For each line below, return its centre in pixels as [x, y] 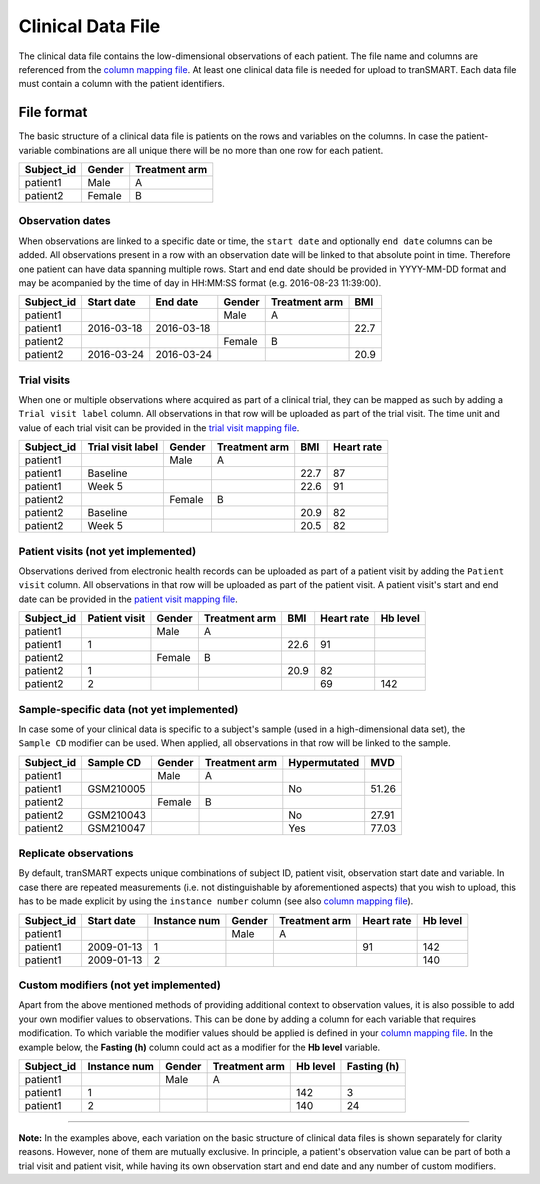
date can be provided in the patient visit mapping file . [128, 599]
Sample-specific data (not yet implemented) [128, 709]
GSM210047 [116, 828]
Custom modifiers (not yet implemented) [120, 985]
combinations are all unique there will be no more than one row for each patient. [218, 150]
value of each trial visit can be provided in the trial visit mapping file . [159, 427]
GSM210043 [117, 815]
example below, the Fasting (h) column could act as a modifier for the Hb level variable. [199, 1047]
